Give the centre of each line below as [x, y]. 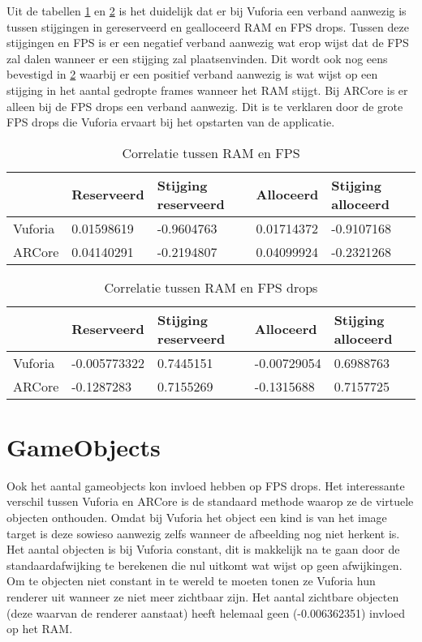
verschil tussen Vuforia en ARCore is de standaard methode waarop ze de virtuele [210, 501]
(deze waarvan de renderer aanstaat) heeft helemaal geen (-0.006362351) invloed [206, 612]
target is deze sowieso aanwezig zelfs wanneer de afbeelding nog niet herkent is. [203, 533]
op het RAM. [40, 629]
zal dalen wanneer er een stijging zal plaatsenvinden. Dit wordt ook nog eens [197, 58]
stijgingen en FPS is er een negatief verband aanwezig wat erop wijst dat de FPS [208, 43]
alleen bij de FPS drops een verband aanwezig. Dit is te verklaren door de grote [205, 106]
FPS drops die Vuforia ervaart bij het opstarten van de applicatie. [171, 122]
